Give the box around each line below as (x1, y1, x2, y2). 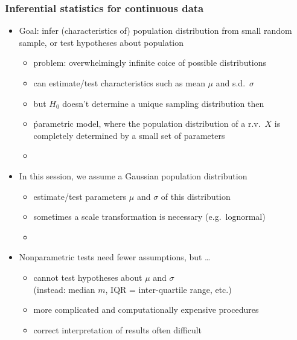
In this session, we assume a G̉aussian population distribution (19, 169, 247, 182)
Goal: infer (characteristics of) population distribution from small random (19, 24, 292, 37)
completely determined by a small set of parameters (33, 129, 225, 141)
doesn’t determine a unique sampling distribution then (62, 97, 264, 109)
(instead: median (33, 283, 95, 295)
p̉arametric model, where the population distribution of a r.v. (33, 117, 261, 130)
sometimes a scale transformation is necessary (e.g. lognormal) (33, 210, 266, 223)
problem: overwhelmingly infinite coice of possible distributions (33, 56, 267, 69)
